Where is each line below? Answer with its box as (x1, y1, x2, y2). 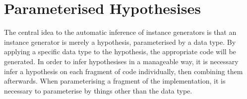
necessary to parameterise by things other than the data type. (4, 85, 192, 96)
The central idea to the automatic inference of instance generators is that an (4, 27, 237, 37)
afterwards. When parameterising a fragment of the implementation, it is (4, 76, 226, 86)
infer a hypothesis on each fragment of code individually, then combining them (4, 66, 243, 76)
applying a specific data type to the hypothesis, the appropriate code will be (4, 46, 236, 57)
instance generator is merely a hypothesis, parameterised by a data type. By (4, 36, 236, 47)
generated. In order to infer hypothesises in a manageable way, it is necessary (4, 56, 239, 66)
